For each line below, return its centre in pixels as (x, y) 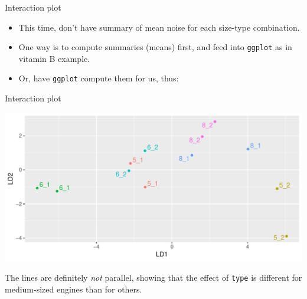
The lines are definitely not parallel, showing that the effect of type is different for (153, 277)
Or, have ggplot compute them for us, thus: (99, 78)
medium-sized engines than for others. (74, 289)
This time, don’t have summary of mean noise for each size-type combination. (159, 27)
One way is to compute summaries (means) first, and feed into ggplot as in (155, 47)
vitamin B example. (54, 58)
